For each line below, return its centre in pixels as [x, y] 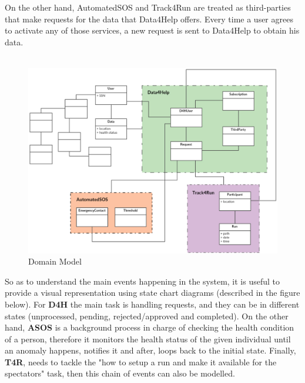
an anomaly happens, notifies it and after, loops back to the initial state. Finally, [150, 350]
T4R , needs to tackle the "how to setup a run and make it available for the [141, 361]
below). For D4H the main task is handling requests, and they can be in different [152, 304]
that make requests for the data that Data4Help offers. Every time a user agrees [149, 19]
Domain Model [55, 261]
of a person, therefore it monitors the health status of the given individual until [148, 339]
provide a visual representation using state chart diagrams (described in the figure [152, 293]
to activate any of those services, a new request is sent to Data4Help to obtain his [152, 30]
